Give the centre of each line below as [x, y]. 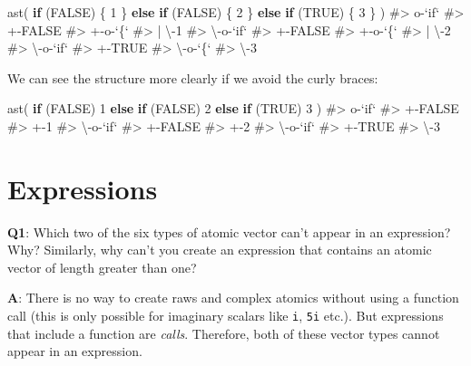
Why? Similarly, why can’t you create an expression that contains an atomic [220, 250]
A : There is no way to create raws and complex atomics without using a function [233, 298]
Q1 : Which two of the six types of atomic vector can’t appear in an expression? [229, 231]
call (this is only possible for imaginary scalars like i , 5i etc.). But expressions [226, 316]
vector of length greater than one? [102, 267]
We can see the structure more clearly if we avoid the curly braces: [193, 77]
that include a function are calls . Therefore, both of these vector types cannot [224, 333]
